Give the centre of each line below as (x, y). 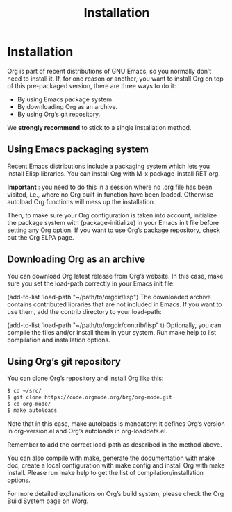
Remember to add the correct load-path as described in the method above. (115, 444)
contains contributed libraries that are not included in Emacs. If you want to (115, 304)
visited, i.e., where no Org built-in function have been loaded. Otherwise (110, 194)
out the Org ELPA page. (41, 237)
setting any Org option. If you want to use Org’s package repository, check (114, 230)
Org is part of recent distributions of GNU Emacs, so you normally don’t (109, 71)
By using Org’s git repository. (59, 114)
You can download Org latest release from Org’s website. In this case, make (115, 276)
